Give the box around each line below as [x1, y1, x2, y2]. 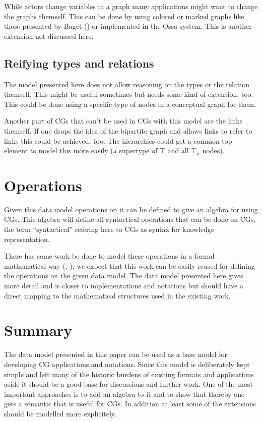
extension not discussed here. [4, 30, 94, 41]
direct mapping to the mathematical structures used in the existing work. [4, 290, 231, 300]
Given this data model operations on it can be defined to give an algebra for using [4, 204, 258, 214]
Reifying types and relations [4, 55, 154, 71]
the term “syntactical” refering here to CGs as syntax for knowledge [4, 224, 215, 234]
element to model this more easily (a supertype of [4, 145, 158, 156]
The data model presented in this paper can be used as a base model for [4, 349, 228, 359]
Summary [4, 320, 73, 340]
